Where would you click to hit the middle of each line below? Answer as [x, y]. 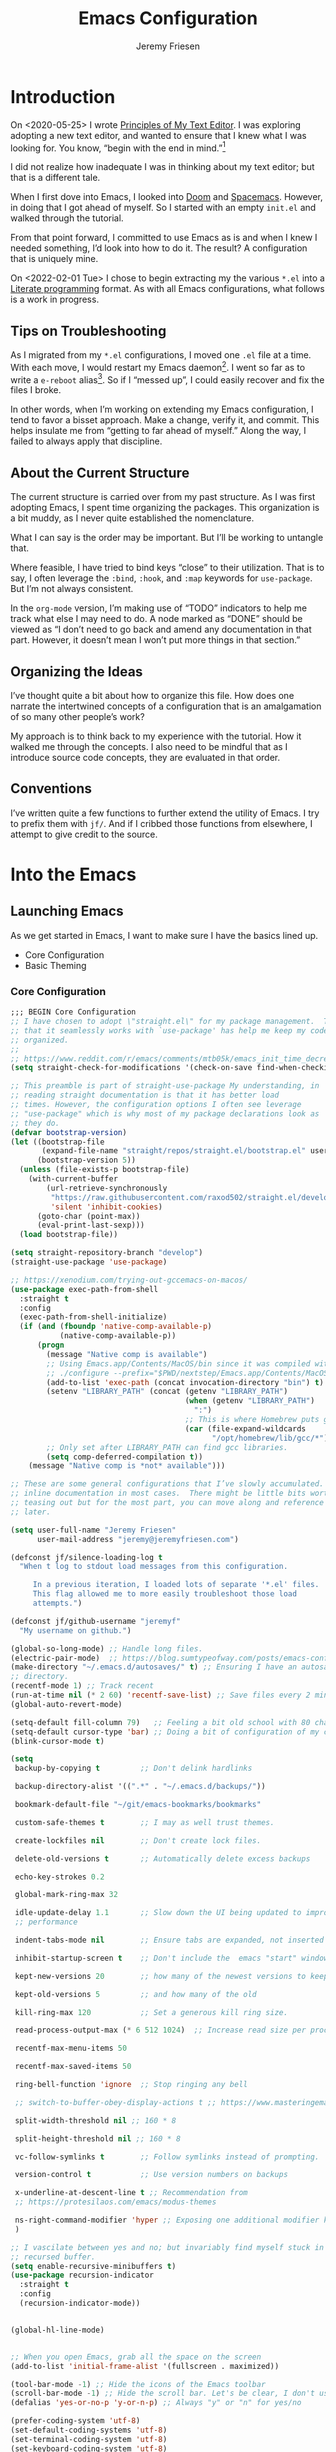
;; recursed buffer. [53, 2257]
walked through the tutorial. [67, 218]
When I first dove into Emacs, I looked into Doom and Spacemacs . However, [166, 197]
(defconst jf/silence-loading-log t [86, 1557]
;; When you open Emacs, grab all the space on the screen [136, 2357]
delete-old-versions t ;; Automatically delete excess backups [162, 1858]
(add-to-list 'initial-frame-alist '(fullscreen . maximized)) [145, 2366]
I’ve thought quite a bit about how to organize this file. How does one [152, 696]
